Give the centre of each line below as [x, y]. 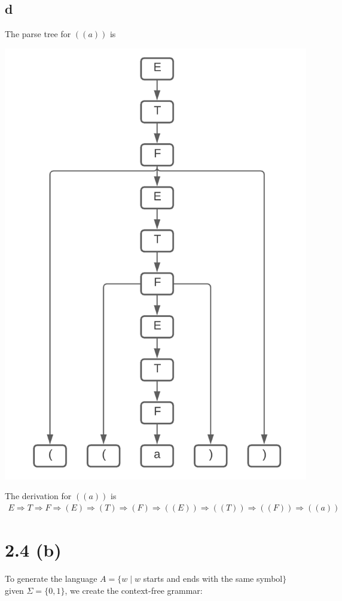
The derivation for [38, 496]
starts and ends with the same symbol [213, 578]
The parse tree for [38, 34]
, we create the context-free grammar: [134, 590]
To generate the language [51, 578]
